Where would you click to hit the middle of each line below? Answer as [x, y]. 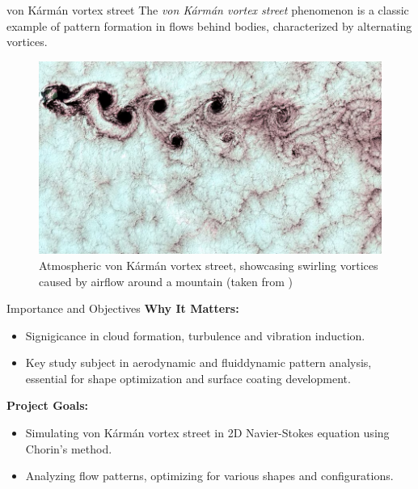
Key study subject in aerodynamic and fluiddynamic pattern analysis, [198, 363]
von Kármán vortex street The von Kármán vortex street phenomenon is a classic [208, 10]
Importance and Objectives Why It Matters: [123, 308]
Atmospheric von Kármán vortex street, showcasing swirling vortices [209, 265]
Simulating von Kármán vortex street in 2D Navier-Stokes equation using [207, 433]
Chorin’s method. [69, 448]
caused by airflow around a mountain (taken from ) [166, 281]
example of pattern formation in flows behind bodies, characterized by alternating [209, 25]
